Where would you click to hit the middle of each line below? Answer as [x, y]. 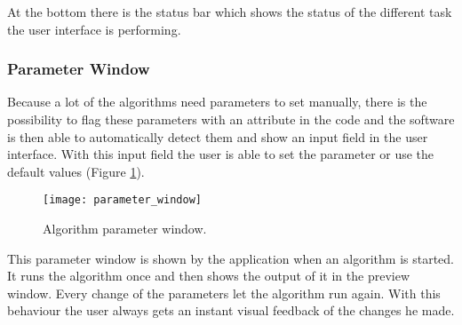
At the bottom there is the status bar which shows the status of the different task [230, 12]
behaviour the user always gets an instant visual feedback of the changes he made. [231, 310]
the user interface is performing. [94, 29]
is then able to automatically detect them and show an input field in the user [218, 136]
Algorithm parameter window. [125, 229]
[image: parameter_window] [122, 200]
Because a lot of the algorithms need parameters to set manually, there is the [217, 102]
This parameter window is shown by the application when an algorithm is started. [231, 258]
